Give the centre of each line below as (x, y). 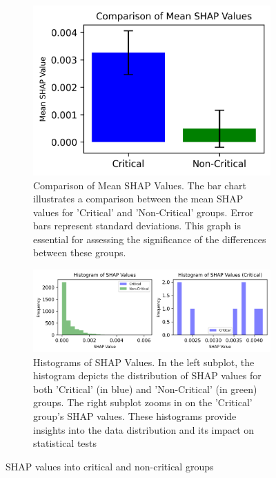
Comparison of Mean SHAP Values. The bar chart (140, 185)
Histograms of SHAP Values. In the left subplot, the (144, 362)
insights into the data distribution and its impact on (144, 429)
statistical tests (65, 443)
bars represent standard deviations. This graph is (137, 226)
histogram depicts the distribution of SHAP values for (147, 375)
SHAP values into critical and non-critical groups (110, 466)
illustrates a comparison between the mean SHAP (138, 199)
